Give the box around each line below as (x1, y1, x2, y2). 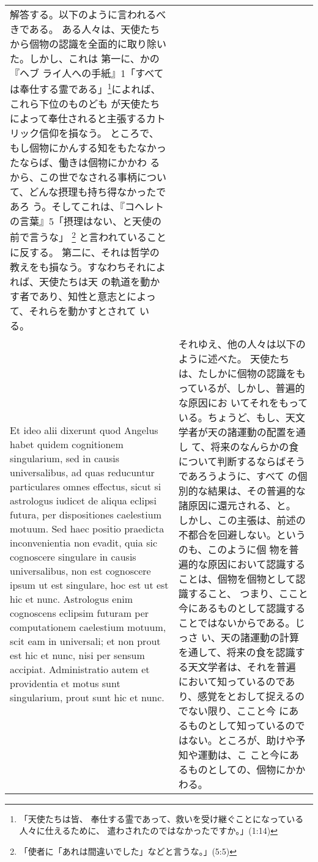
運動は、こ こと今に (198, 747, 289, 762)
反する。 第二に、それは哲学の (20, 245, 160, 259)
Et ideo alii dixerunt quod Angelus (10, 422, 158, 437)
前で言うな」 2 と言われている (10, 228, 147, 245)
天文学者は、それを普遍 (188, 659, 296, 674)
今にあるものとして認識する (178, 600, 306, 615)
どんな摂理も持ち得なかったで (29, 185, 166, 199)
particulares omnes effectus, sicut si (10, 479, 161, 493)
